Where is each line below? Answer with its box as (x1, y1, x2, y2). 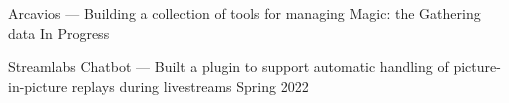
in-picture (8, 75, 68, 96)
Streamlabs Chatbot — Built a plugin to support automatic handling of (8, 56, 449, 77)
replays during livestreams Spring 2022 (71, 75, 309, 96)
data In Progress (8, 22, 110, 43)
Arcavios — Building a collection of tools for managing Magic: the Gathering (8, 3, 481, 23)
